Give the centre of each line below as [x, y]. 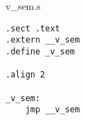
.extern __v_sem [43, 40]
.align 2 [26, 75]
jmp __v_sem [53, 110]
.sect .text [33, 28]
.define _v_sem [40, 51]
